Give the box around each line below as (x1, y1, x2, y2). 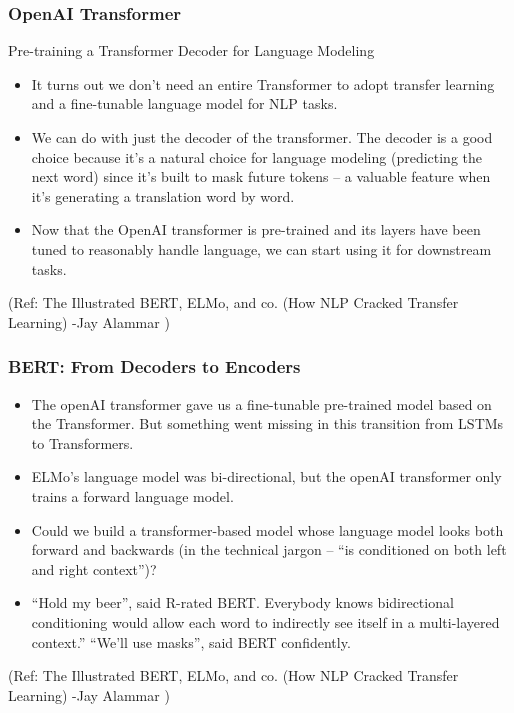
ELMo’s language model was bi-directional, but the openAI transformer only (31, 466, 502, 487)
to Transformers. (31, 432, 134, 453)
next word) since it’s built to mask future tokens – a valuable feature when (31, 166, 491, 187)
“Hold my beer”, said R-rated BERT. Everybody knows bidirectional (31, 592, 454, 613)
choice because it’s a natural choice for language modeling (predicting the (31, 146, 483, 167)
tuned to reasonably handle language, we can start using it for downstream (31, 238, 492, 259)
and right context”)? (31, 558, 157, 579)
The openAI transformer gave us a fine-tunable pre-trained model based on (31, 393, 492, 414)
